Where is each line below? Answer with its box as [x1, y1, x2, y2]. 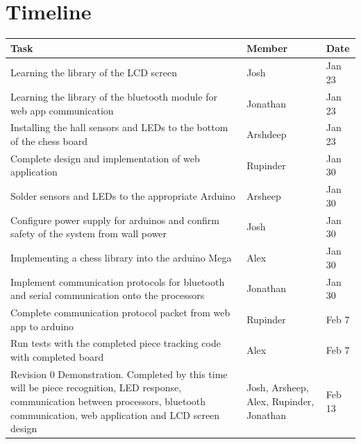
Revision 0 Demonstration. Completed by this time [10, 366, 228, 381]
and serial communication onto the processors [10, 288, 205, 302]
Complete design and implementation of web [10, 151, 200, 165]
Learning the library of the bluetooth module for [10, 89, 217, 103]
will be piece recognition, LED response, [10, 380, 182, 395]
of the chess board [10, 133, 88, 148]
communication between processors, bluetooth [10, 394, 206, 409]
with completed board [10, 350, 104, 364]
